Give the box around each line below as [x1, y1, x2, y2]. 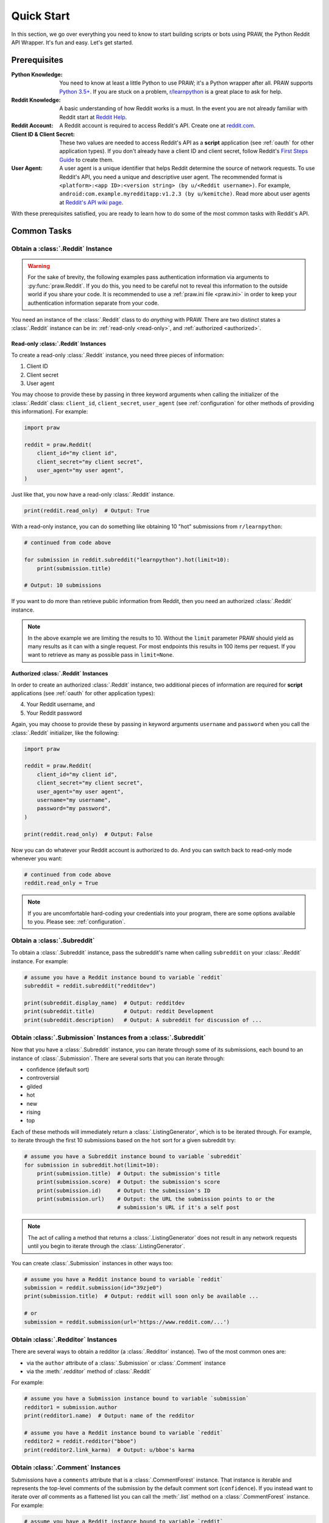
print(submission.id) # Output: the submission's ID [37, 1187, 211, 1194]
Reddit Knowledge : [11, 96, 61, 104]
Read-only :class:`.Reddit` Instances [11, 340, 107, 347]
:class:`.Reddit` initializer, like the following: [11, 729, 119, 737]
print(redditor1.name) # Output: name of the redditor [24, 1412, 195, 1419]
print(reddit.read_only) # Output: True [24, 507, 150, 514]
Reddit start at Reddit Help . [59, 113, 127, 121]
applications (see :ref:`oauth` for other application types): [11, 690, 155, 697]
